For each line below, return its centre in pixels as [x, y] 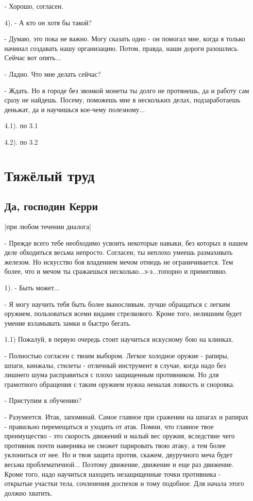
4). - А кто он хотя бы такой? [48, 22]
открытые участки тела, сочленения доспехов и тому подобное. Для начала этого [124, 483]
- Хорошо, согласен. [34, 6]
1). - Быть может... [32, 288]
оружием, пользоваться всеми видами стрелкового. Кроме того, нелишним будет [123, 313]
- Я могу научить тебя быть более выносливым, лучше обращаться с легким [117, 304]
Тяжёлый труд [50, 175]
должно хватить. [29, 493]
